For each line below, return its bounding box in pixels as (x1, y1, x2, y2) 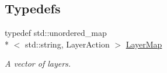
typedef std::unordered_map (5, 27, 107, 39)
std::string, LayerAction (25, 38, 110, 50)
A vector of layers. (5, 57, 71, 70)
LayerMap (126, 38, 162, 50)
